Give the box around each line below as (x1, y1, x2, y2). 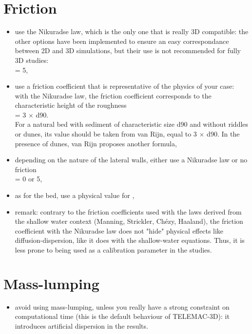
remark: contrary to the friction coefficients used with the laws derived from (15, 206, 242, 216)
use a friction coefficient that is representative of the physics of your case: (15, 81, 234, 91)
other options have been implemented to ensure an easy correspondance (15, 36, 229, 46)
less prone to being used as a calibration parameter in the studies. (15, 245, 212, 255)
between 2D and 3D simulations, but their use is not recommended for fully (15, 45, 241, 56)
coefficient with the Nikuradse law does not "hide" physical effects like (15, 225, 224, 236)
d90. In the (207, 129, 240, 139)
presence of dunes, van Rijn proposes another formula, (15, 138, 177, 148)
